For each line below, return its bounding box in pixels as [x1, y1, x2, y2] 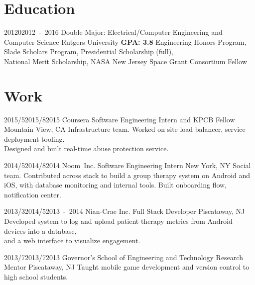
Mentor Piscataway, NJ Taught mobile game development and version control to [4, 262, 250, 272]
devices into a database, [4, 225, 77, 236]
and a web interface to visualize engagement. [4, 235, 140, 246]
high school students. [4, 271, 68, 282]
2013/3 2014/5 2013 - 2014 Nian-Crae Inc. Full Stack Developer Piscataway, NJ [4, 206, 245, 216]
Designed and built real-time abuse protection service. [4, 143, 169, 154]
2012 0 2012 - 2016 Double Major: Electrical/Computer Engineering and [4, 27, 223, 37]
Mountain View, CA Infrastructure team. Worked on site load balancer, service [4, 124, 246, 134]
